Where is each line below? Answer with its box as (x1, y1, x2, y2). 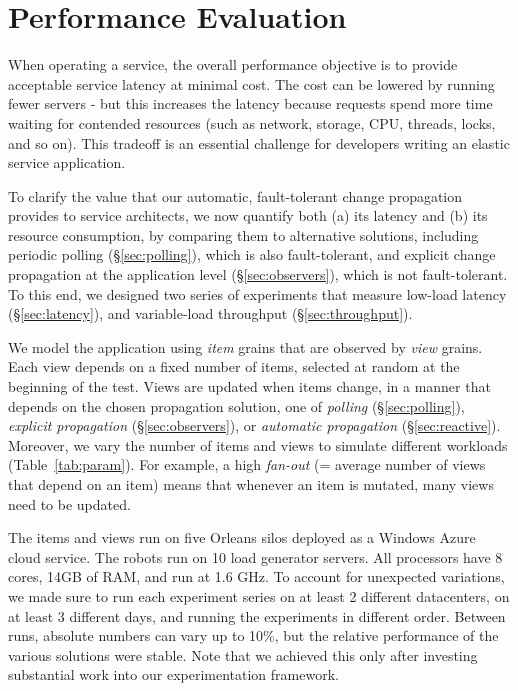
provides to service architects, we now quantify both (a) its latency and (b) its (8, 205, 488, 226)
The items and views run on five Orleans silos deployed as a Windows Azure (8, 527, 476, 548)
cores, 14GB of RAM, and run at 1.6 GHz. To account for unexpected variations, (8, 566, 505, 587)
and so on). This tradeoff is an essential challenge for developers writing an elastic (8, 132, 510, 153)
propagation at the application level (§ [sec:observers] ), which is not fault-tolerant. (8, 264, 508, 285)
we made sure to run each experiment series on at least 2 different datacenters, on (8, 585, 510, 606)
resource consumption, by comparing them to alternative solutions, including (8, 224, 479, 245)
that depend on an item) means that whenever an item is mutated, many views (8, 474, 494, 494)
